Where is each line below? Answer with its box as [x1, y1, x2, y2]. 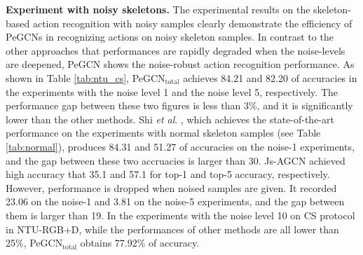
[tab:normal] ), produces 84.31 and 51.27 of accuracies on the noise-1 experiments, [6, 139, 355, 153]
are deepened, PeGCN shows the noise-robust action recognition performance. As [6, 57, 355, 71]
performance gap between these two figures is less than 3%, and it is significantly [6, 98, 353, 113]
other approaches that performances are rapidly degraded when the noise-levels [6, 43, 345, 57]
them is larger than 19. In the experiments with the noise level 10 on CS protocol [6, 207, 355, 222]
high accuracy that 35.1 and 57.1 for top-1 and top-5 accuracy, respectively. [6, 167, 330, 181]
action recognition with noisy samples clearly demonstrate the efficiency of [32, 15, 352, 30]
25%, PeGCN [6, 235, 63, 250]
